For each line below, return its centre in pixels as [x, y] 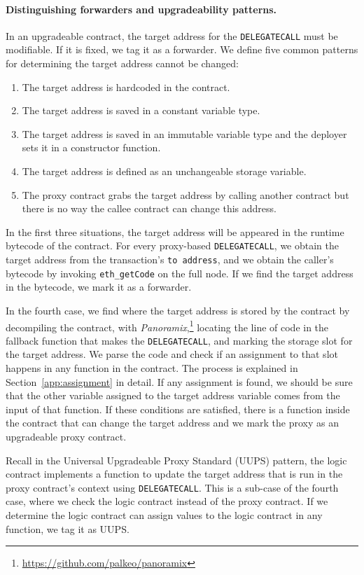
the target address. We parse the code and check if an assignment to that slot [172, 354]
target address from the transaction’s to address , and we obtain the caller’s [170, 259]
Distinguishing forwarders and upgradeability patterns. [141, 9]
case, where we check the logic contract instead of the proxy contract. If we [167, 501]
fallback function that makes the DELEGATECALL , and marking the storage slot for [179, 340]
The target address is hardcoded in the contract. [126, 86]
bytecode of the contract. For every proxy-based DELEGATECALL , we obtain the [172, 245]
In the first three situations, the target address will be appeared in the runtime [175, 231]
